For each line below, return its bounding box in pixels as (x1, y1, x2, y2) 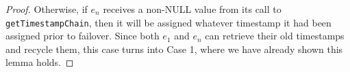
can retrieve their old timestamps (205, 29, 345, 43)
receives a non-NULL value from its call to (103, 2, 282, 16)
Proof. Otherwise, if (5, 2, 88, 16)
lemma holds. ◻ (5, 55, 74, 69)
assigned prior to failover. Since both (5, 29, 160, 43)
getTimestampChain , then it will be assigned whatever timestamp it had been (5, 15, 332, 29)
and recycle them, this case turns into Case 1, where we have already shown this (5, 41, 343, 56)
